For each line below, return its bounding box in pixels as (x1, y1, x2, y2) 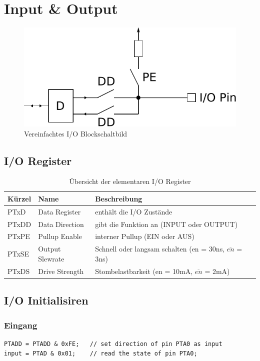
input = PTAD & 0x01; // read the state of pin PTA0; (4, 350, 197, 357)
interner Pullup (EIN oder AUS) (95, 231, 194, 241)
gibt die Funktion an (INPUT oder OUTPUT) (95, 218, 238, 229)
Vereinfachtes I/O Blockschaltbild (24, 128, 127, 138)
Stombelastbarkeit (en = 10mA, (95, 265, 193, 276)
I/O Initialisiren (4, 292, 88, 308)
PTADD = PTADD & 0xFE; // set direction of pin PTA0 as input (4, 340, 222, 347)
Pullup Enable (38, 231, 82, 241)
